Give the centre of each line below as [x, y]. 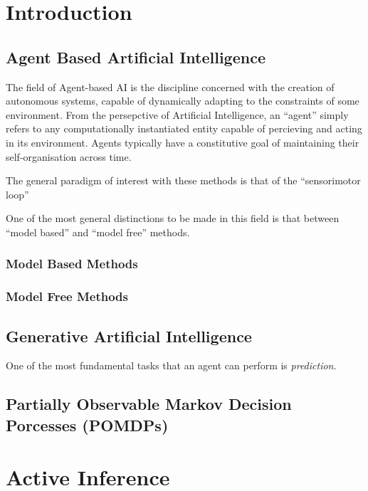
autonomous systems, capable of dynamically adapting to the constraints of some [183, 101]
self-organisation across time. [69, 156]
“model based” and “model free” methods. [98, 232]
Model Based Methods [72, 264]
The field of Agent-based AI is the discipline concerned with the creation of [170, 86]
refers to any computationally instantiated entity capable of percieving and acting [184, 128]
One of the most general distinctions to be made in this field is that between [173, 218]
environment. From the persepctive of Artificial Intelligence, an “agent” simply [177, 114]
